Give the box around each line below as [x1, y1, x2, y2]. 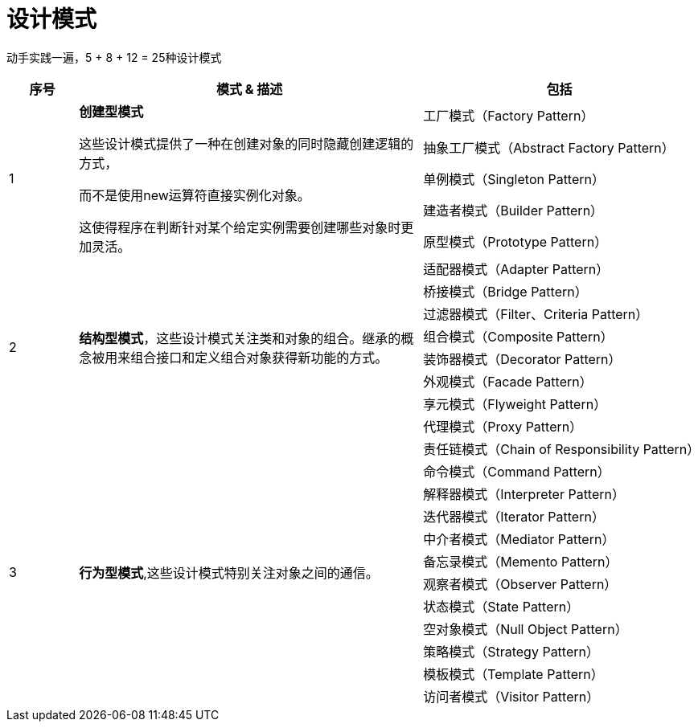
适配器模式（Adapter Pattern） [423, 260, 610, 277]
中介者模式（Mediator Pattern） [423, 530, 615, 547]
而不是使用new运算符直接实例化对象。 [79, 186, 310, 203]
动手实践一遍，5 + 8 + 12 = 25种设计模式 [6, 50, 222, 64]
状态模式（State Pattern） [423, 598, 580, 615]
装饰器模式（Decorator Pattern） [423, 350, 622, 367]
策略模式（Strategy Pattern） [423, 643, 599, 660]
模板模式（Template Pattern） [423, 665, 604, 682]
